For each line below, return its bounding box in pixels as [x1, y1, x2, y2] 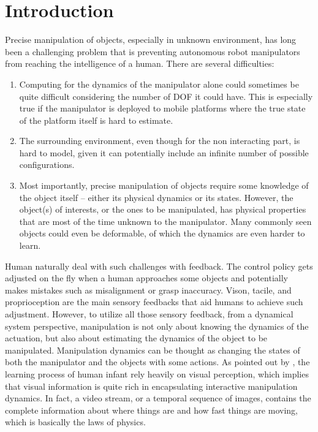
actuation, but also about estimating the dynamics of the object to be [5, 332, 268, 344]
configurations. [19, 158, 75, 171]
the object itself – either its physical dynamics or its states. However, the [19, 191, 293, 203]
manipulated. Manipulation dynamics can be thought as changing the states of [5, 343, 300, 356]
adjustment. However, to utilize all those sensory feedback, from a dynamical [5, 308, 293, 320]
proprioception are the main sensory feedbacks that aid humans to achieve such [5, 295, 303, 308]
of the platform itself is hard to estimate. [19, 113, 173, 126]
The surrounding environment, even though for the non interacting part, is [19, 134, 300, 147]
